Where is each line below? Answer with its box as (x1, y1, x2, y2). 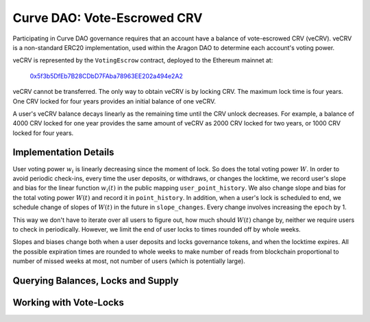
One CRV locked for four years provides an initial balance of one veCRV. (12, 97, 216, 106)
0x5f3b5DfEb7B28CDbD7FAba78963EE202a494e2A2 (29, 72, 183, 80)
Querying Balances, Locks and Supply (12, 275, 179, 286)
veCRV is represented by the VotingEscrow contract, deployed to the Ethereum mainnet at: (12, 56, 273, 64)
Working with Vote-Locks (12, 297, 125, 308)
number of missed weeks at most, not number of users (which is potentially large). (12, 257, 246, 265)
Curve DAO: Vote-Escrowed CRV (12, 10, 203, 25)
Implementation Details (12, 147, 114, 158)
